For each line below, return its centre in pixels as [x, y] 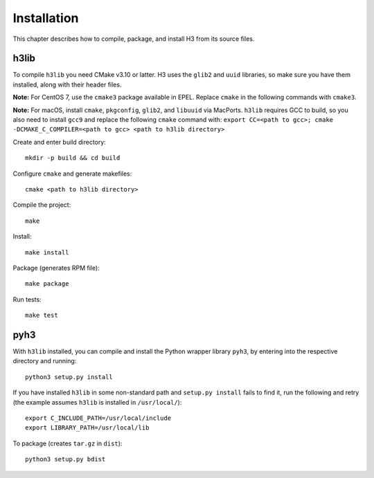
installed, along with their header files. [67, 84]
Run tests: [27, 299]
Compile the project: [42, 205]
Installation [46, 18]
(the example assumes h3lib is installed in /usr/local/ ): [97, 402]
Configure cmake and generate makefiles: [72, 174]
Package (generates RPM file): [56, 268]
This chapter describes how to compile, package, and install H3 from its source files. [134, 39]
